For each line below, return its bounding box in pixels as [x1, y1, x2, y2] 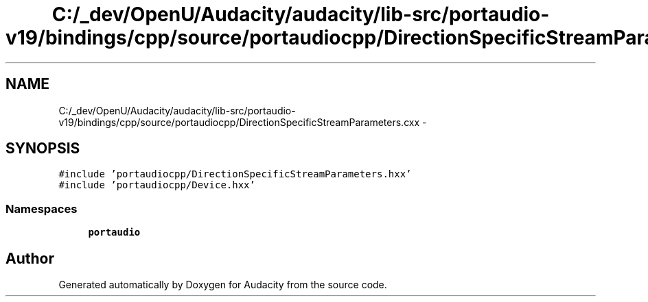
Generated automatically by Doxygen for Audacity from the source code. [58, 279, 387, 291]
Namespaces [5, 201, 78, 216]
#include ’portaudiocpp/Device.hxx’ [58, 179, 255, 191]
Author [5, 249, 54, 267]
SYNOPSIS [5, 140, 80, 158]
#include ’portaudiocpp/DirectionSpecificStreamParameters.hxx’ [58, 168, 412, 180]
